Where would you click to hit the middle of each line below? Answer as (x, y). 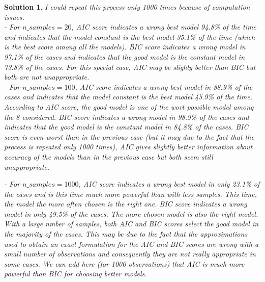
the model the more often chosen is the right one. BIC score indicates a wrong (126, 204)
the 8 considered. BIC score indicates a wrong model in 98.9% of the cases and (127, 117)
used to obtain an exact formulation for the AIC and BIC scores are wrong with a (131, 243)
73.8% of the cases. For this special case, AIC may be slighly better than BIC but (130, 67)
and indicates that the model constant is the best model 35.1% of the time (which (130, 36)
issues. (14, 17)
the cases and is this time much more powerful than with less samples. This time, (131, 194)
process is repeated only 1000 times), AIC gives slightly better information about (128, 147)
